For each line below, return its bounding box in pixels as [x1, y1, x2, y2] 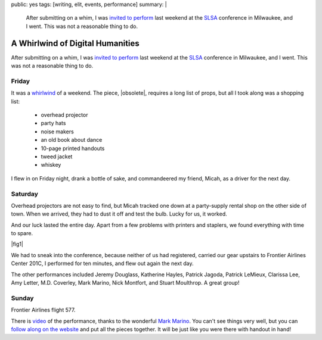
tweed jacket [41, 152, 73, 160]
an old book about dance [41, 136, 103, 144]
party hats [41, 120, 66, 127]
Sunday [11, 294, 34, 302]
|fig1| [11, 241, 24, 248]
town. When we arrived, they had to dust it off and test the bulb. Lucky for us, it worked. [11, 210, 227, 217]
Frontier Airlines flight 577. [11, 307, 76, 314]
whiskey [41, 161, 61, 169]
